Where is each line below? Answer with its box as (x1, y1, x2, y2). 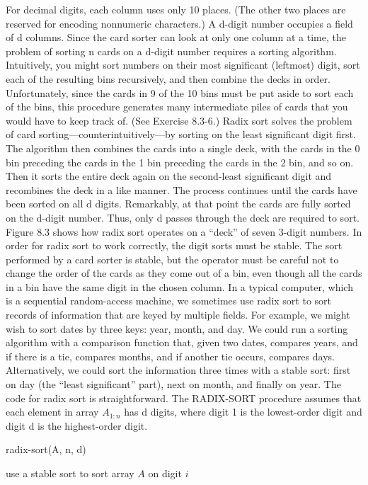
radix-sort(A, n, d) (6, 442, 86, 457)
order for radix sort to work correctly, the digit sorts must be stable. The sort (6, 238, 343, 253)
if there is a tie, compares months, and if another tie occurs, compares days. (6, 348, 335, 363)
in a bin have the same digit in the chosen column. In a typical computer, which (6, 279, 353, 294)
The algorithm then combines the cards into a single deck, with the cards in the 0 (6, 140, 360, 155)
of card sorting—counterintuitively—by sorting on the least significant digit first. (6, 127, 356, 142)
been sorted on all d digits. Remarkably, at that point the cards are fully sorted (6, 196, 351, 211)
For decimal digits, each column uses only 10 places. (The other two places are (6, 2, 346, 16)
